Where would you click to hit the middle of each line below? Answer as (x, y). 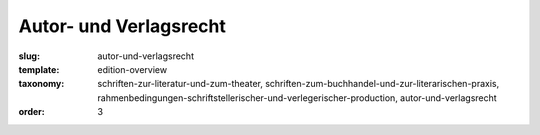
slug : (29, 56)
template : (39, 69)
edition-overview (132, 69)
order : (31, 112)
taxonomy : (41, 84)
